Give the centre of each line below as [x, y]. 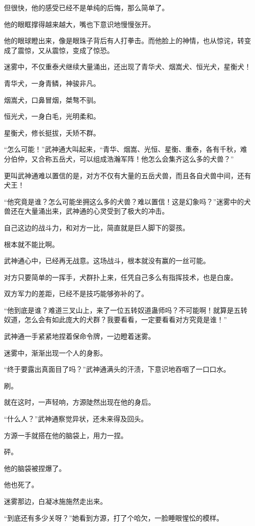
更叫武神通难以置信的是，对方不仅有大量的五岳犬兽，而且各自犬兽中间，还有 [127, 175]
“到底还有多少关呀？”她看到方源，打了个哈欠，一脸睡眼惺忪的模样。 [114, 517]
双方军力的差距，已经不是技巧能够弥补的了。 [76, 293]
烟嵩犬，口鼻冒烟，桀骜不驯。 [52, 99]
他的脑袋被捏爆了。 [35, 468]
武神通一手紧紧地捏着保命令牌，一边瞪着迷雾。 [79, 336]
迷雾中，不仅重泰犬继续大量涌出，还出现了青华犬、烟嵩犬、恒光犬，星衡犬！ [127, 67]
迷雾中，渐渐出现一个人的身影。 [55, 352]
